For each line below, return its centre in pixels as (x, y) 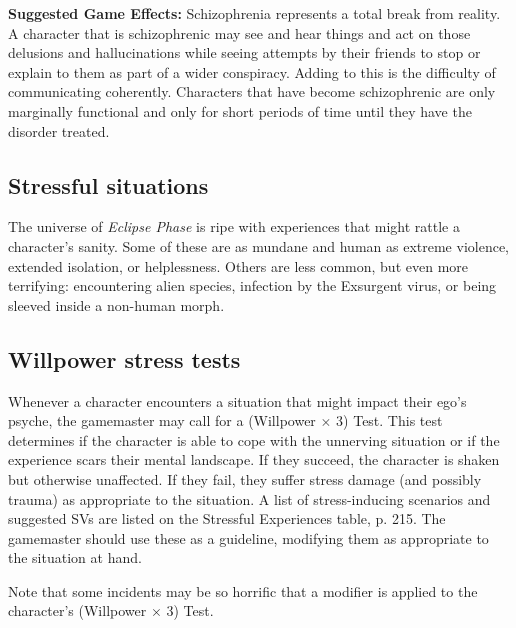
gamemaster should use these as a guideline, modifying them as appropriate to (248, 537)
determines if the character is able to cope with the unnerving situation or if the (254, 439)
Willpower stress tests (124, 358)
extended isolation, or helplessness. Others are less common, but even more (238, 265)
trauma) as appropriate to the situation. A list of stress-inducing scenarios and (249, 498)
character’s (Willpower (77, 610)
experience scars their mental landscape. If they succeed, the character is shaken (254, 459)
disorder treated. (59, 130)
